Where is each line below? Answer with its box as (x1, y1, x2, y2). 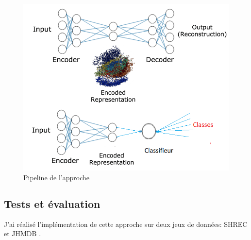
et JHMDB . (4, 228, 41, 239)
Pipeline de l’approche (23, 172, 89, 182)
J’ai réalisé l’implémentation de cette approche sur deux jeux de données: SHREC (4, 219, 248, 229)
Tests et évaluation (4, 196, 100, 211)
